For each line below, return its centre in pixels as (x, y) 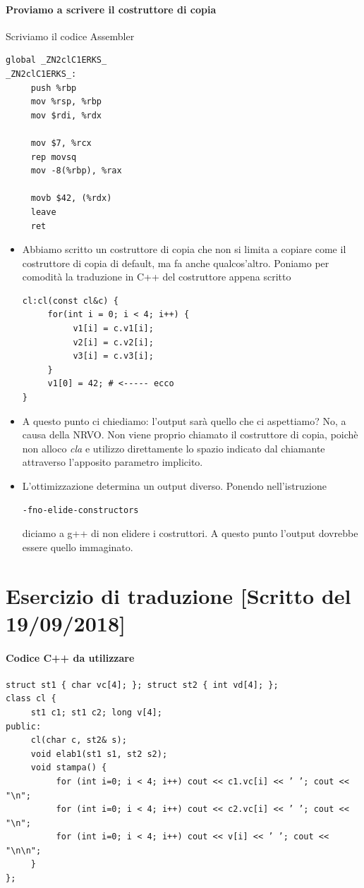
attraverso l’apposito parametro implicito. (113, 462)
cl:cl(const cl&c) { (70, 301)
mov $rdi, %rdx (66, 115)
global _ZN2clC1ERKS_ (56, 60)
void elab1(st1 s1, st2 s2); (99, 754)
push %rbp (54, 88)
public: (24, 726)
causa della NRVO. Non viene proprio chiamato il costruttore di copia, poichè (190, 434)
